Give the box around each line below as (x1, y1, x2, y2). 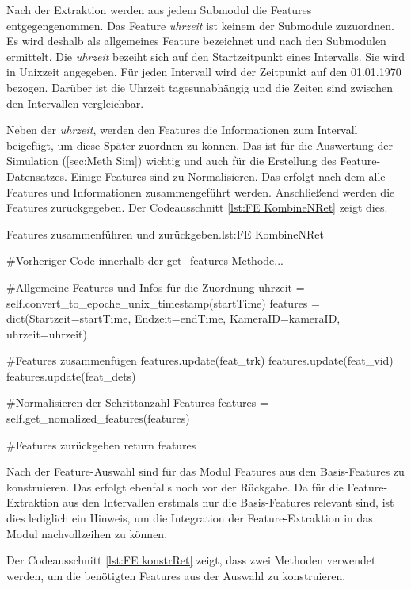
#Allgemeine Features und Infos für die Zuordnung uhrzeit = (6, 278, 305, 295)
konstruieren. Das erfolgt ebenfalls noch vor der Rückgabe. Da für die (6, 478, 344, 495)
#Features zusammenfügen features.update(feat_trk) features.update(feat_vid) (6, 352, 394, 369)
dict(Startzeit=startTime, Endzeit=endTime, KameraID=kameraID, (6, 310, 341, 327)
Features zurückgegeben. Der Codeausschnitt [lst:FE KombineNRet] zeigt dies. (6, 199, 388, 216)
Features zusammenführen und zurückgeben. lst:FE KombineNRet (6, 225, 324, 242)
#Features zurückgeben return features (6, 436, 196, 453)
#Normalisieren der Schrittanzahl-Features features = (6, 394, 268, 411)
